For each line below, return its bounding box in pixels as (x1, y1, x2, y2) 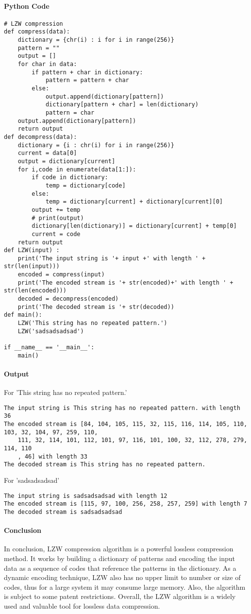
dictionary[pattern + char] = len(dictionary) (45, 101, 199, 108)
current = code (32, 230, 81, 238)
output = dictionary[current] (17, 157, 116, 165)
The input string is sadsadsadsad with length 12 (4, 492, 167, 499)
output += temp (32, 206, 81, 213)
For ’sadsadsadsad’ (4, 475, 60, 485)
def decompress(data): (4, 133, 77, 140)
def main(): (4, 311, 42, 319)
